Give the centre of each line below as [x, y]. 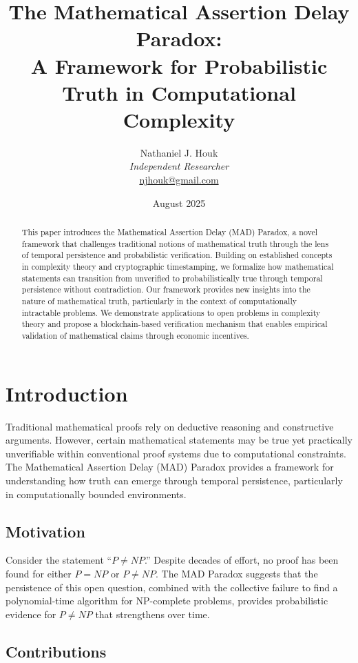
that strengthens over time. [152, 614]
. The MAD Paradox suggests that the [237, 573]
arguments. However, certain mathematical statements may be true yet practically [179, 440]
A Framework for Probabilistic [179, 65]
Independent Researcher [179, 166]
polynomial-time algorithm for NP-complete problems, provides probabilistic [167, 601]
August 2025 [179, 202]
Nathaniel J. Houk [179, 152]
